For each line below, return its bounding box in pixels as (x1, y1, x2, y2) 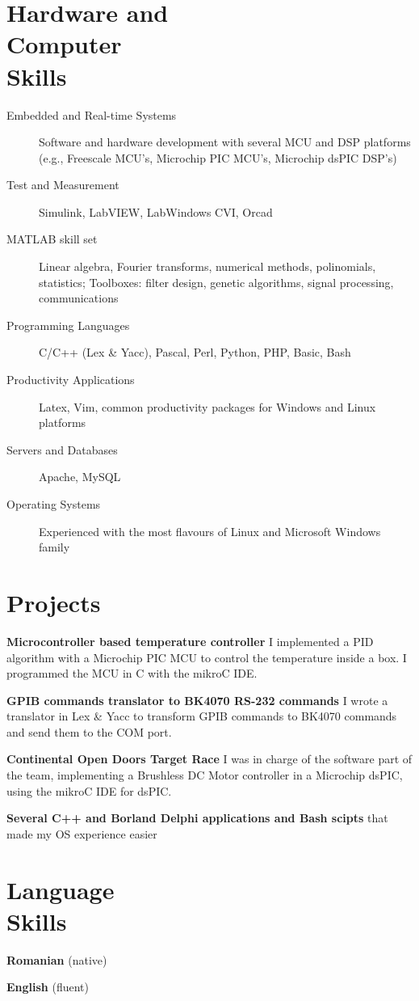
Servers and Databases (6, 441, 118, 458)
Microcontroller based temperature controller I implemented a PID (6, 632, 374, 649)
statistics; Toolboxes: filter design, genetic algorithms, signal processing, (39, 273, 394, 290)
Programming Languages (6, 316, 130, 333)
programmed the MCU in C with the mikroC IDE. (6, 665, 258, 682)
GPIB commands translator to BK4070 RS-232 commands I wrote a (6, 691, 388, 708)
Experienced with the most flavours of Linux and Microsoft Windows (39, 522, 381, 539)
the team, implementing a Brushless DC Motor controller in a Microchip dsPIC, (6, 767, 403, 783)
